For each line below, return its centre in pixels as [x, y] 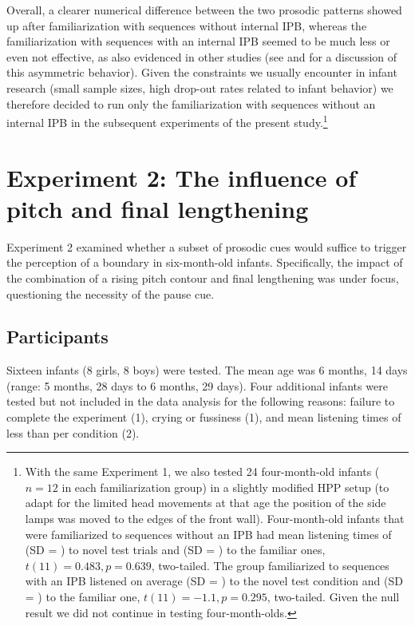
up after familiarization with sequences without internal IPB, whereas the [187, 25]
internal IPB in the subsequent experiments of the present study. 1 [167, 121]
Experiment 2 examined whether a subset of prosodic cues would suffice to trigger [207, 246]
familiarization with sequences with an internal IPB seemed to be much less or [198, 41]
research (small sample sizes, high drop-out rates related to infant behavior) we [200, 87]
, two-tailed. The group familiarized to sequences [270, 565]
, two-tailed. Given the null [333, 597]
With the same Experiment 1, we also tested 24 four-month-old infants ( [202, 471]
